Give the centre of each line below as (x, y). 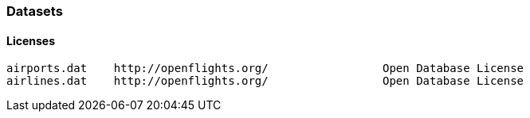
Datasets (35, 11)
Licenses (31, 40)
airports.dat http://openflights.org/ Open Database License (265, 69)
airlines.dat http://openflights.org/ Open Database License (265, 81)
